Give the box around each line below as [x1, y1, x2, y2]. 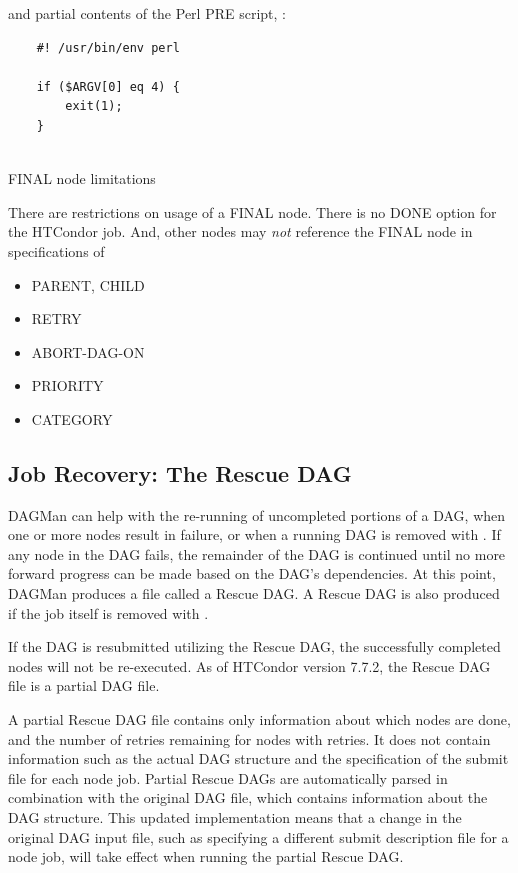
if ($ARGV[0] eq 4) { [36, 79, 180, 94]
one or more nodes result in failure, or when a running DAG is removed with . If [8, 524, 501, 545]
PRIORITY [31, 375, 104, 396]
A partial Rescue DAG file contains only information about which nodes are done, [8, 709, 511, 730]
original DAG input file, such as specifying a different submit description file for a [8, 826, 509, 847]
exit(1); [65, 99, 123, 114]
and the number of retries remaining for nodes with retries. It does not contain [8, 728, 491, 749]
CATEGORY [31, 408, 113, 429]
